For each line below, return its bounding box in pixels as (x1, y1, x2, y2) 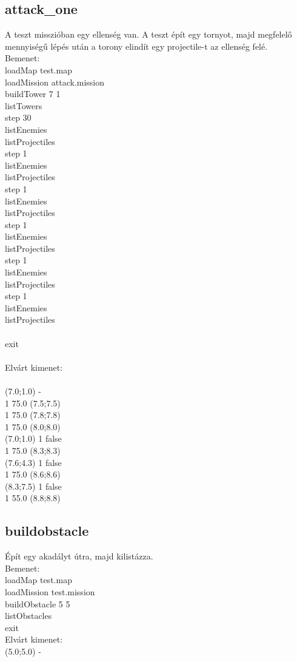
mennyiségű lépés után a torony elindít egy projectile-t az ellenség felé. (5, 39, 268, 52)
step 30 (5, 111, 32, 124)
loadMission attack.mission (5, 75, 105, 88)
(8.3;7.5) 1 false (5, 479, 62, 492)
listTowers (5, 99, 42, 112)
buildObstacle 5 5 (5, 597, 70, 610)
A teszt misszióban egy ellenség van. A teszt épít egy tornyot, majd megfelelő (5, 28, 292, 41)
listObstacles (5, 609, 52, 622)
